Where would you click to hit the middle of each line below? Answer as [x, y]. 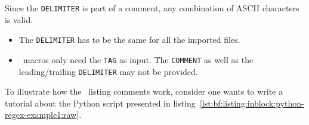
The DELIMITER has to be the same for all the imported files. [129, 40]
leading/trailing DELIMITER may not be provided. [108, 71]
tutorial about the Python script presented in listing [100, 103]
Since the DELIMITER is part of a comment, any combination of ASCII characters [152, 8]
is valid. [19, 19]
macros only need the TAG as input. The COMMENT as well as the [138, 59]
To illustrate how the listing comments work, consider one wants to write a [144, 91]
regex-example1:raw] [42, 115]
